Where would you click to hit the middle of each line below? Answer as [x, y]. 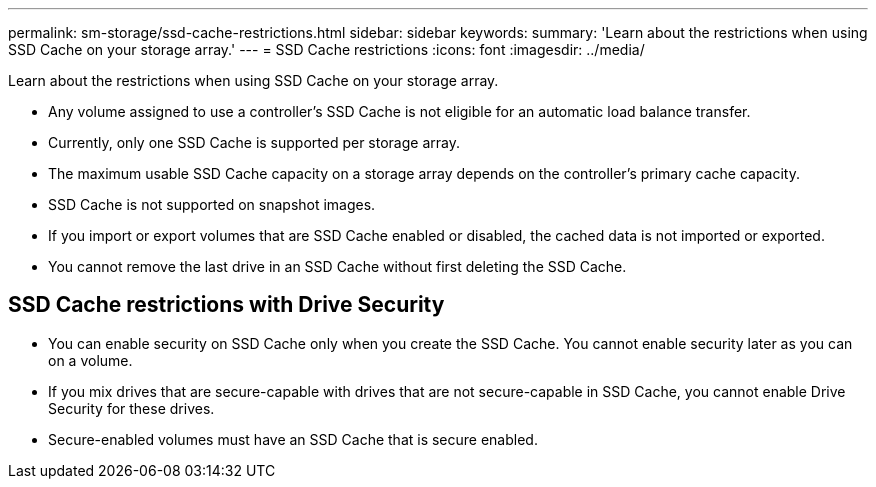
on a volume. [90, 360]
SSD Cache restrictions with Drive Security [226, 305]
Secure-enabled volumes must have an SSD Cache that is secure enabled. [293, 439]
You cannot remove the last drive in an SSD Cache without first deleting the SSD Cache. [337, 266]
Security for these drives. [131, 408]
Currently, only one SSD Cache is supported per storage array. [254, 142]
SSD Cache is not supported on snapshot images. [212, 204]
